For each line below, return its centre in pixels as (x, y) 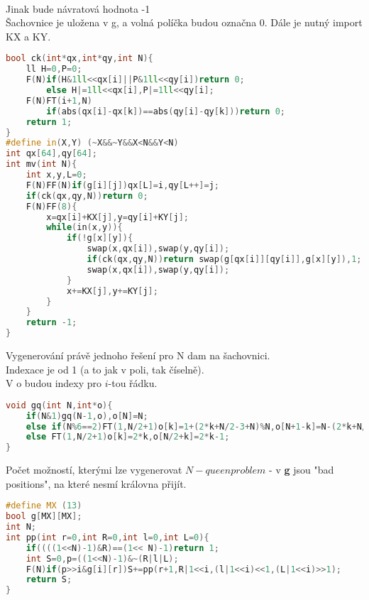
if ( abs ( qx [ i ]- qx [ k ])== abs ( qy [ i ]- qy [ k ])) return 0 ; (166, 111)
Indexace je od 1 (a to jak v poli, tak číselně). (105, 369)
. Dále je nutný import (313, 22)
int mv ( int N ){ (42, 164)
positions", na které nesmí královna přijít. (96, 483)
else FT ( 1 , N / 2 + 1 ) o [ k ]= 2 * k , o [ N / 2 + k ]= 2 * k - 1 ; (128, 437)
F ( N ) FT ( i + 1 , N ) (59, 100)
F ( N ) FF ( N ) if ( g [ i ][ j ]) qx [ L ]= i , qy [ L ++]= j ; (122, 185)
